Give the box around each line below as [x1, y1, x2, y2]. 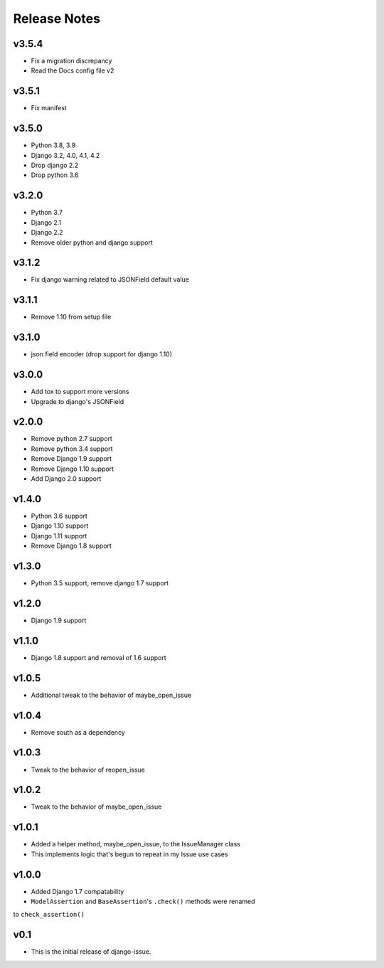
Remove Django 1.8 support [31, 541, 112, 551]
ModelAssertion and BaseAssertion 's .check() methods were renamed [31, 897, 255, 906]
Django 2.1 [31, 218, 62, 227]
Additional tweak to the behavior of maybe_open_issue [31, 691, 192, 699]
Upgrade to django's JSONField [31, 397, 124, 405]
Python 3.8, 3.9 [31, 141, 76, 149]
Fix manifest [31, 104, 67, 112]
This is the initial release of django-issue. [31, 947, 151, 956]
